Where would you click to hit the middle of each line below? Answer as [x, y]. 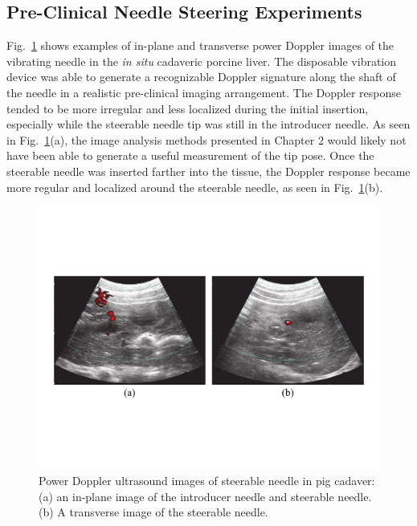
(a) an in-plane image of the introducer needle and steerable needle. [205, 496]
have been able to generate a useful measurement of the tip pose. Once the [190, 155]
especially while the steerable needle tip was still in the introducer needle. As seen [208, 124]
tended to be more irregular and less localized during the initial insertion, [188, 108]
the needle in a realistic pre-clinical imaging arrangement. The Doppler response [204, 92]
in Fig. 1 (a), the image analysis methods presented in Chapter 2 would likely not [206, 139]
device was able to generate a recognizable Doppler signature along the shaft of [201, 77]
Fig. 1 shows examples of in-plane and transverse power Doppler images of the [200, 45]
